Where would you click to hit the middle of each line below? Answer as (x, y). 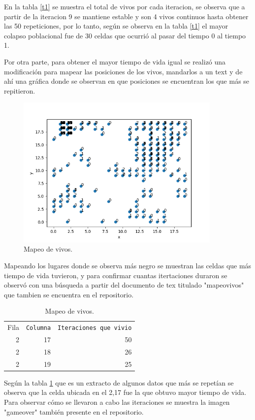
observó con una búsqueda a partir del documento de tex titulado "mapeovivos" (124, 285)
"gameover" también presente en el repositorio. (74, 411)
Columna (38, 328)
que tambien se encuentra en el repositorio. (69, 294)
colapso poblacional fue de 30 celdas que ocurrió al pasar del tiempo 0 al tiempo (125, 35)
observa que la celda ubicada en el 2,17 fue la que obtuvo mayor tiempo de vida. (125, 392)
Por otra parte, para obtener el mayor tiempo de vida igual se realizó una (115, 61)
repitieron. (20, 90)
